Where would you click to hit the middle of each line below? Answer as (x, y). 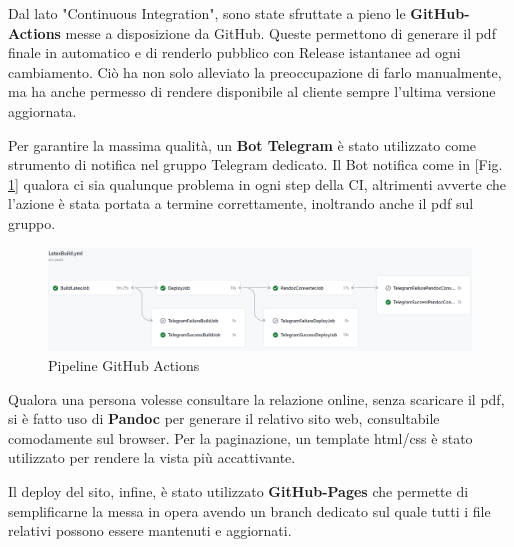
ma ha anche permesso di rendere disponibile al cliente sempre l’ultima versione (252, 91)
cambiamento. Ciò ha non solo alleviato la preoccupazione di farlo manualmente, (255, 71)
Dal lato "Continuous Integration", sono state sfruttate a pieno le (207, 13)
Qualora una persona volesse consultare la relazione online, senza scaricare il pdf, (256, 398)
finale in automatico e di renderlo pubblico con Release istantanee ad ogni (234, 52)
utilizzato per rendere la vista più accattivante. (152, 457)
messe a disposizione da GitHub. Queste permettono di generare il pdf (280, 32)
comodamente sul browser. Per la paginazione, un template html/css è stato (240, 437)
